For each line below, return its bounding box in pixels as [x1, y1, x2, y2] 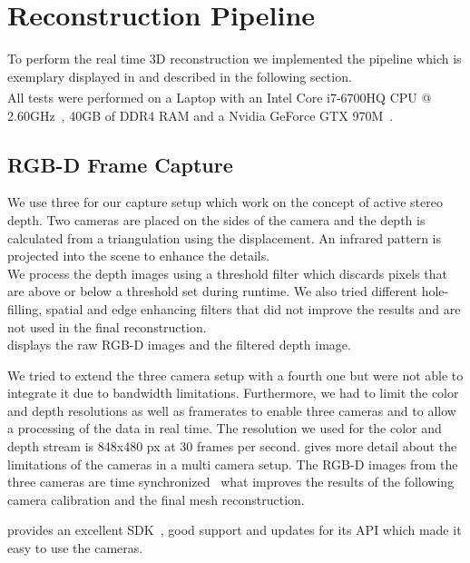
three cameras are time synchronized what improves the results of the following [7, 472, 455, 491]
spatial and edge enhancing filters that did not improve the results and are [45, 299, 461, 318]
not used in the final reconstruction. [7, 317, 207, 336]
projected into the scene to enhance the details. [7, 246, 270, 265]
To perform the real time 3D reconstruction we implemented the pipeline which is [7, 49, 462, 68]
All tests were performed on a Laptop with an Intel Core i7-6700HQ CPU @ [7, 87, 432, 106]
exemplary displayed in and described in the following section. [7, 66, 352, 85]
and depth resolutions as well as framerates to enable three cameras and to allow [7, 400, 456, 420]
